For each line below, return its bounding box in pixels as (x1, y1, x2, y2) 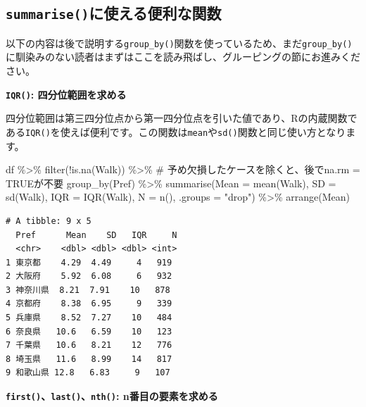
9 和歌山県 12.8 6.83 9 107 (6, 368, 170, 378)
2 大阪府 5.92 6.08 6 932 (6, 271, 172, 282)
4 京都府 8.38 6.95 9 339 (6, 299, 172, 309)
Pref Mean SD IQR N (15, 230, 177, 240)
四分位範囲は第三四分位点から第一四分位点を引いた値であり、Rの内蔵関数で (6, 111, 358, 125)
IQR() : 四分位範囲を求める (6, 87, 127, 101)
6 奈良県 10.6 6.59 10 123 (6, 326, 172, 337)
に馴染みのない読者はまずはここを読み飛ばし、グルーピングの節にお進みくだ (6, 49, 360, 64)
